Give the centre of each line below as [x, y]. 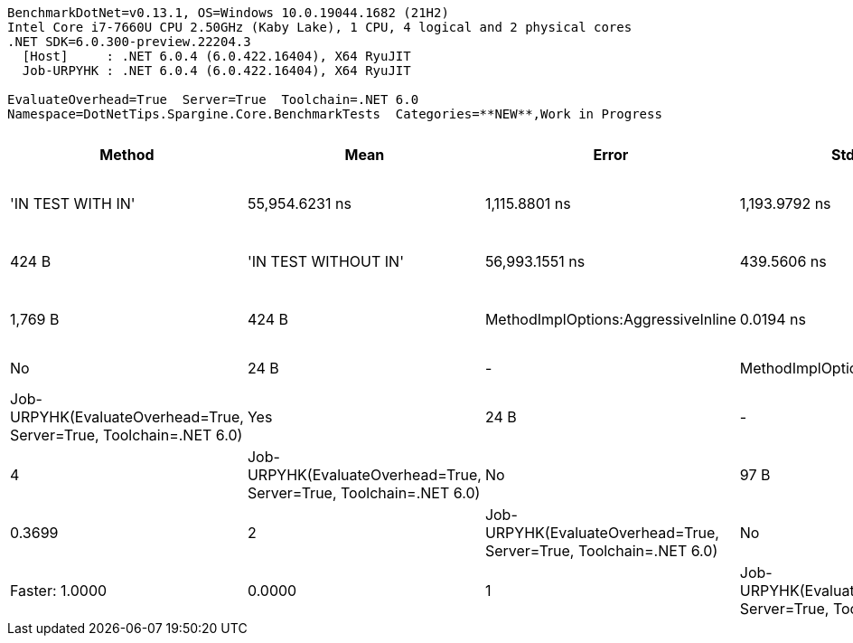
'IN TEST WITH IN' [73, 203]
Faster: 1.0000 [59, 591]
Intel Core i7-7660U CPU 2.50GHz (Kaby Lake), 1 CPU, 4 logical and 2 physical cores [320, 27]
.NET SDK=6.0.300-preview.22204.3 [129, 42]
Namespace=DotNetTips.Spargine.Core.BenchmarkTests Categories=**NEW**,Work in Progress [335, 114]
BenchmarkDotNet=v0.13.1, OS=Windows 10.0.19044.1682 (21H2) [228, 13]
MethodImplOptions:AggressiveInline [610, 319]
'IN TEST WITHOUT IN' [325, 261]
